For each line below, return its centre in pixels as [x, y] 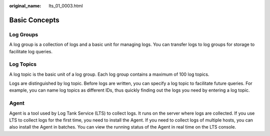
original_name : [25, 6]
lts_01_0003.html [66, 6]
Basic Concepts [34, 20]
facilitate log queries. [31, 51]
